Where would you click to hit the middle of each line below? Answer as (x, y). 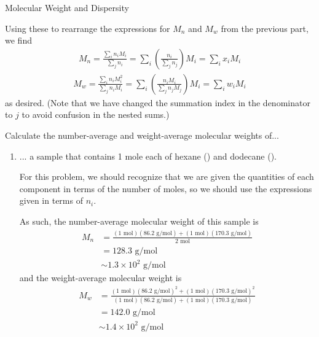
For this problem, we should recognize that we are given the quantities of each (167, 176)
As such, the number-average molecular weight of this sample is (139, 221)
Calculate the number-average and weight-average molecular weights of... (142, 135)
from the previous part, (265, 28)
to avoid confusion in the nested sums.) (96, 114)
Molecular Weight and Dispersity (67, 7)
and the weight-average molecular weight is (100, 278)
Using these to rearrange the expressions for (88, 28)
